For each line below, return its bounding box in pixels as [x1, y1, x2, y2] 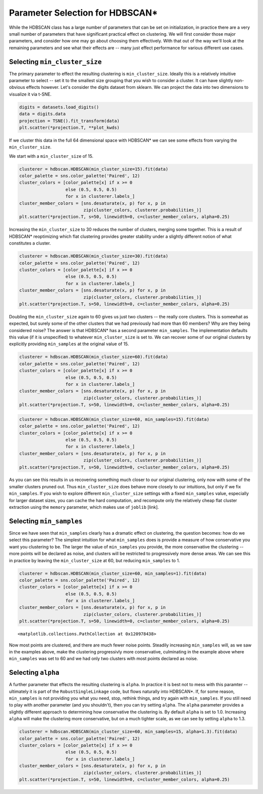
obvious [9, 84, 25, 90]
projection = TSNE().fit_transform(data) [19, 118, 120, 124]
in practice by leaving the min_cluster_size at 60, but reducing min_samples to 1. [9, 557, 180, 564]
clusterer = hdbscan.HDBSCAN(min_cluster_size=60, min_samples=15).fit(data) [19, 417, 209, 422]
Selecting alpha [9, 669, 59, 677]
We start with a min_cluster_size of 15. [9, 153, 94, 159]
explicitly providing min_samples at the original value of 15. [9, 341, 129, 347]
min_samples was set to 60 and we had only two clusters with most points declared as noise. [9, 656, 198, 662]
